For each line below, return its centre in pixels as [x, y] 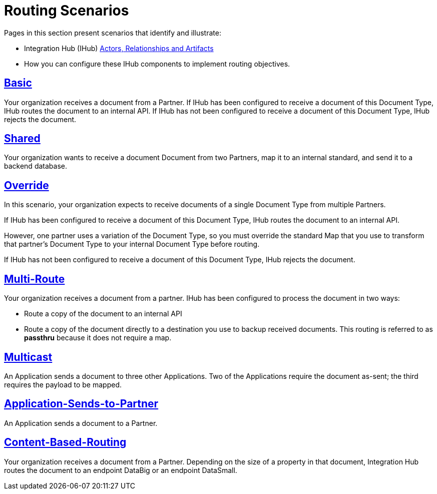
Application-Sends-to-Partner [81, 404]
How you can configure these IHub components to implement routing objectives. [157, 64]
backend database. [36, 166]
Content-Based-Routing [65, 442]
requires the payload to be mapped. [63, 384]
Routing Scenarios [67, 11]
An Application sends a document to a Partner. [81, 423]
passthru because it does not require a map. [98, 338]
